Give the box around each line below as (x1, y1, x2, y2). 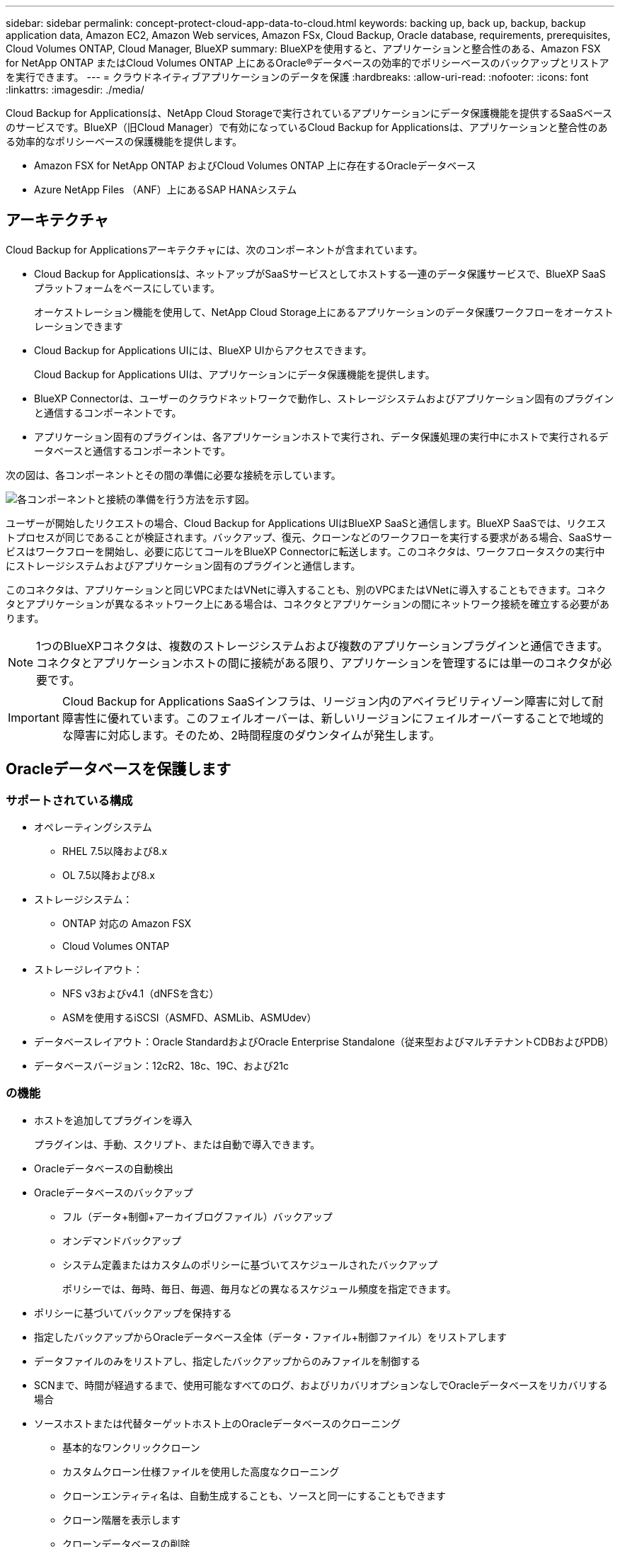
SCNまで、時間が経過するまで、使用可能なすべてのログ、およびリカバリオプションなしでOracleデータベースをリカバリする (34, 1378, 608, 1391)
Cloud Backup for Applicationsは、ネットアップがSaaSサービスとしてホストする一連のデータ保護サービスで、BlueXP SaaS (34, 267, 606, 280)
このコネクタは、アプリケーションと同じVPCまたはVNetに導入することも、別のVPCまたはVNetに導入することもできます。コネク (6, 583, 607, 596)
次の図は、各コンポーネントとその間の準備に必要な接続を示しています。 (6, 468, 341, 481)
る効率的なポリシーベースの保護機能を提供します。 (6, 135, 242, 147)
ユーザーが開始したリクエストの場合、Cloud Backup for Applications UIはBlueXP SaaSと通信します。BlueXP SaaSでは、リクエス (6, 516, 607, 529)
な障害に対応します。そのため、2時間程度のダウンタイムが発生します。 (62, 727, 441, 742)
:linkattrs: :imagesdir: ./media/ (6, 84, 144, 96)
